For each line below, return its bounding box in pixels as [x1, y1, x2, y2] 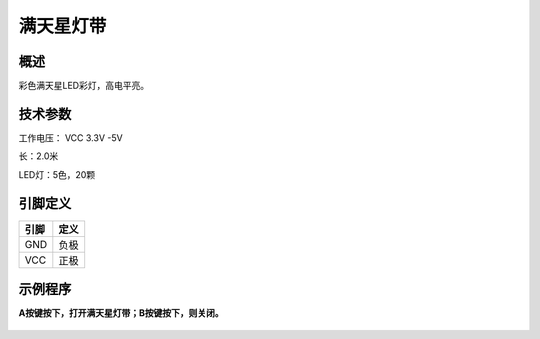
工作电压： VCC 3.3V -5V [18, 131, 124, 144]
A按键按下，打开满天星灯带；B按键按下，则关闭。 [18, 307, 224, 319]
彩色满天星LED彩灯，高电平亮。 [18, 80, 150, 92]
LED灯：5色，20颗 [18, 168, 96, 180]
